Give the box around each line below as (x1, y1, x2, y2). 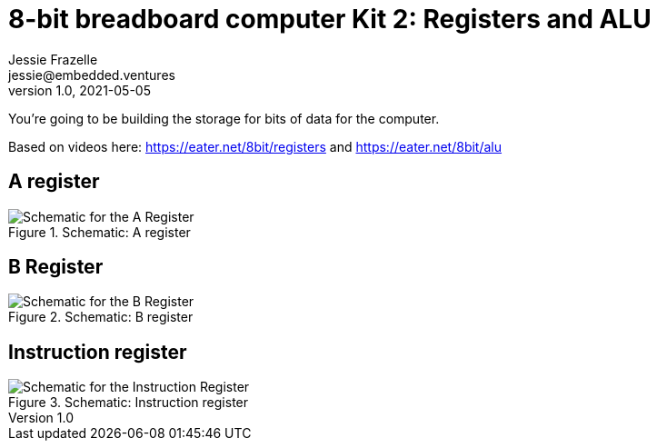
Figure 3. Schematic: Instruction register (8, 394, 249, 411)
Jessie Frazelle (8, 51, 98, 67)
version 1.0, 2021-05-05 (8, 82, 151, 98)
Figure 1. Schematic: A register (8, 224, 191, 240)
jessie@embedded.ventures (8, 66, 175, 83)
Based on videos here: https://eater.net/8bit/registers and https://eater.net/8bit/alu (8, 138, 503, 154)
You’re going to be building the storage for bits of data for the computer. (8, 110, 440, 126)
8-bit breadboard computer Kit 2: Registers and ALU (8, 4, 652, 35)
